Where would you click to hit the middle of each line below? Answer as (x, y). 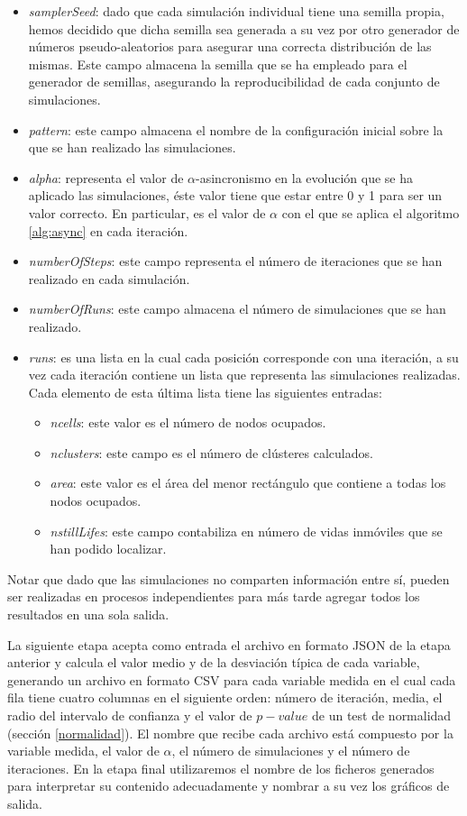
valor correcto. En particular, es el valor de (147, 212)
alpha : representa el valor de (106, 177)
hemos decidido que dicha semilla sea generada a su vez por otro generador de (244, 28)
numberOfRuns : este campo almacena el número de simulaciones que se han (237, 309)
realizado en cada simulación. (109, 278)
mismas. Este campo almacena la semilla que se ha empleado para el (218, 64)
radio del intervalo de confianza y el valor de (130, 715)
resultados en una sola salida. (88, 614)
